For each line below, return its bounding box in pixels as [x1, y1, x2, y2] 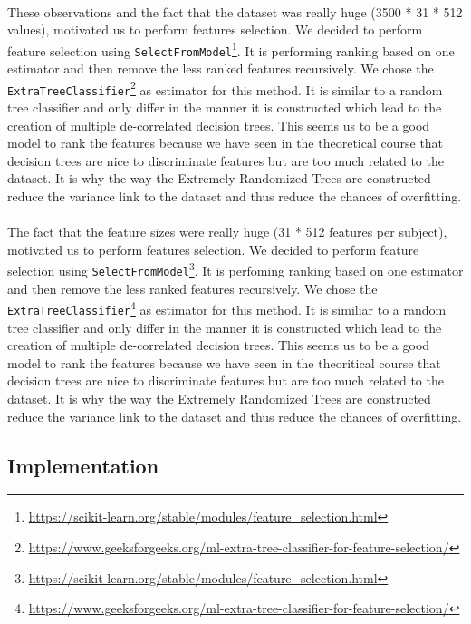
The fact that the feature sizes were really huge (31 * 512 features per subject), [7, 222, 447, 241]
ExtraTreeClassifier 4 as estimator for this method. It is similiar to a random [7, 297, 447, 318]
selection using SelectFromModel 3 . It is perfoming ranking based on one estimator [7, 258, 464, 279]
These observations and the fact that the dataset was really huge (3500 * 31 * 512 [7, 2, 463, 21]
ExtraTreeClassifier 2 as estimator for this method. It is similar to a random [7, 77, 443, 99]
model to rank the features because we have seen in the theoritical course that [7, 353, 441, 372]
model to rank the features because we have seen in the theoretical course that [7, 133, 444, 152]
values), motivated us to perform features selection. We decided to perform [7, 20, 423, 39]
